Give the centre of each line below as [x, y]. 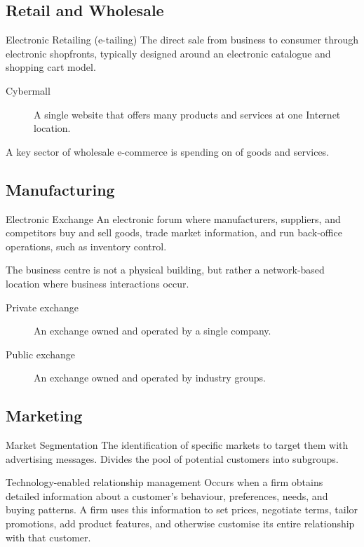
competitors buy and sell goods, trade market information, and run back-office [174, 232]
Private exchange [42, 307]
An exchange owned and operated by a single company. [153, 331]
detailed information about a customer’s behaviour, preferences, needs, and [167, 495]
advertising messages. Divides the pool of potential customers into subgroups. [172, 458]
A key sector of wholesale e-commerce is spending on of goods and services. [168, 151]
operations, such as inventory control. [86, 246]
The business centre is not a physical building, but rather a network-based [165, 270]
